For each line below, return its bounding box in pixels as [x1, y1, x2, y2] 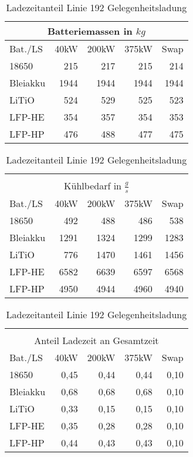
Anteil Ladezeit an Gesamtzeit [34, 333, 159, 347]
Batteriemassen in [47, 24, 133, 38]
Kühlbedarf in [64, 179, 121, 192]
